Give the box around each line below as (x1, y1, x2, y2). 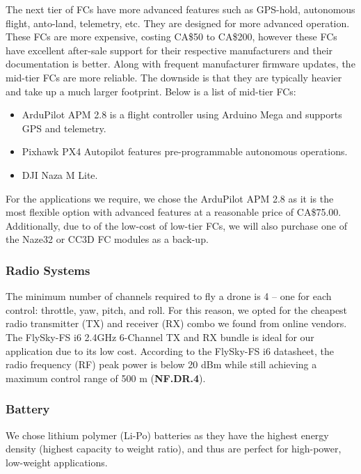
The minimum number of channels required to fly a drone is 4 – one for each (6, 289, 332, 303)
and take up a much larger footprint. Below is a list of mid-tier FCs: (6, 84, 296, 98)
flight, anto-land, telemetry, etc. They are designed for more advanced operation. (6, 15, 350, 30)
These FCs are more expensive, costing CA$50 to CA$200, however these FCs (6, 29, 337, 44)
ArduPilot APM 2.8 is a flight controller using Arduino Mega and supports (22, 107, 342, 122)
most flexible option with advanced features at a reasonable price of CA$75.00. (6, 205, 342, 219)
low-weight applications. (6, 455, 108, 469)
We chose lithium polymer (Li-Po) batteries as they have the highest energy (6, 427, 329, 442)
